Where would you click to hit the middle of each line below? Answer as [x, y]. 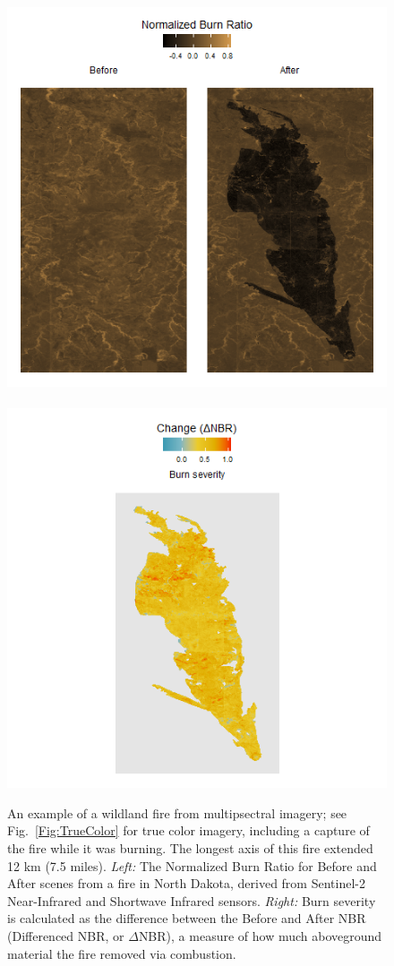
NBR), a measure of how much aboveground [260, 935]
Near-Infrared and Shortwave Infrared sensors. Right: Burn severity [192, 900]
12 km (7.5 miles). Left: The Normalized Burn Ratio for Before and [192, 865]
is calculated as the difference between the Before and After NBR [187, 918]
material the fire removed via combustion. [122, 953]
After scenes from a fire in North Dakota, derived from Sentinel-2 [186, 883]
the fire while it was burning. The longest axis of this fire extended [190, 847]
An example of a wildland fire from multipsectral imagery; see [177, 812]
